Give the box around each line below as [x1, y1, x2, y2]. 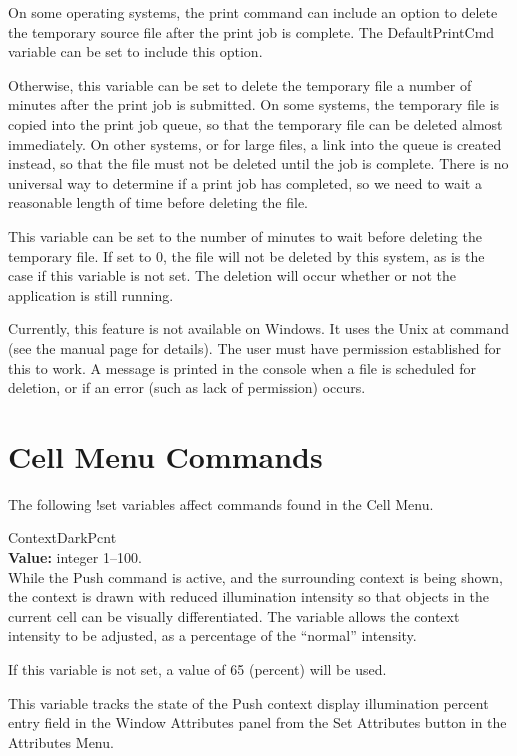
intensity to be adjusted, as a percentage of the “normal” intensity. [8, 625, 417, 646]
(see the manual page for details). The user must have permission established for [8, 337, 502, 358]
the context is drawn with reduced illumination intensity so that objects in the [8, 586, 490, 607]
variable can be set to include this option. [8, 41, 263, 62]
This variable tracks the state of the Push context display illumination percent [8, 692, 489, 713]
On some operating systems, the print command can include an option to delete [8, 2, 498, 22]
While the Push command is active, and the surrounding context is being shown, [8, 566, 503, 587]
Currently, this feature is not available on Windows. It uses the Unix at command [8, 318, 510, 339]
